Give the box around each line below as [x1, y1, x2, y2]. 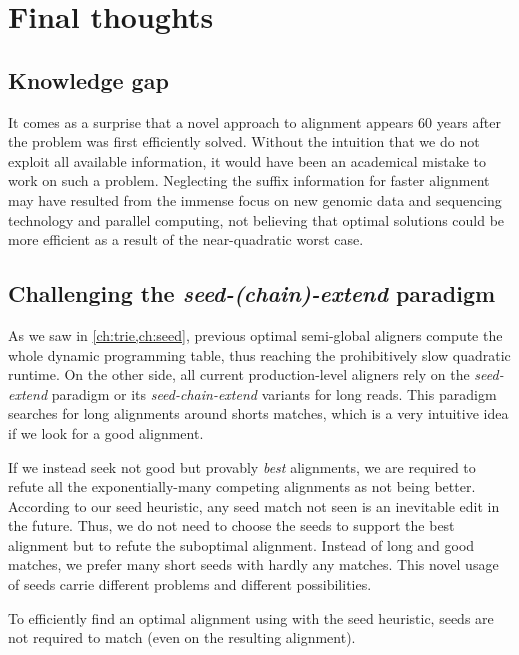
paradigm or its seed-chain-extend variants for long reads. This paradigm [51, 383, 497, 404]
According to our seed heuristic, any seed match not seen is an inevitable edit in [8, 495, 500, 516]
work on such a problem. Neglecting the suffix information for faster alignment [8, 170, 490, 191]
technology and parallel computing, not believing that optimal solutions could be [8, 209, 505, 230]
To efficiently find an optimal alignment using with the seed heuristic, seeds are [8, 607, 494, 628]
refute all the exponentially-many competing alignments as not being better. [8, 476, 476, 497]
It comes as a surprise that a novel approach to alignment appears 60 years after [8, 111, 501, 132]
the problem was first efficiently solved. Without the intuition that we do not [8, 131, 480, 152]
